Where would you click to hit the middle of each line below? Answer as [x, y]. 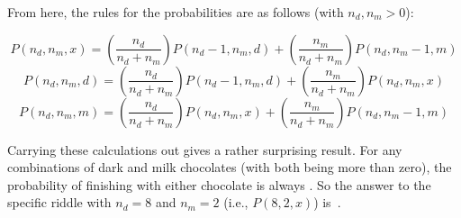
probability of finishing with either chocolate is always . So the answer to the [219, 184]
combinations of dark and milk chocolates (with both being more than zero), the [230, 167]
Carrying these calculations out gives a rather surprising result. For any [205, 149]
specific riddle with [59, 202]
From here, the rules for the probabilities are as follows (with [176, 12]
